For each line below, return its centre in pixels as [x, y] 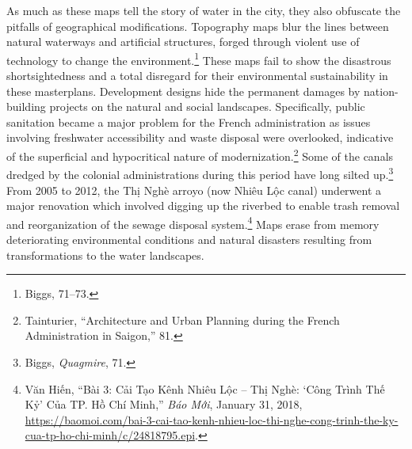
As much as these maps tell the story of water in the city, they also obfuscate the [204, 10]
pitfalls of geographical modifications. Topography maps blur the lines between [198, 26]
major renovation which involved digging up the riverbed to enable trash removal [203, 205]
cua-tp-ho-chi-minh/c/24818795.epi [110, 435]
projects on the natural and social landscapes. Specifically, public [207, 107]
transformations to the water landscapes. [105, 255]
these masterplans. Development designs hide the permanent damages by [183, 91]
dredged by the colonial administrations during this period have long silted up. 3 [200, 173]
